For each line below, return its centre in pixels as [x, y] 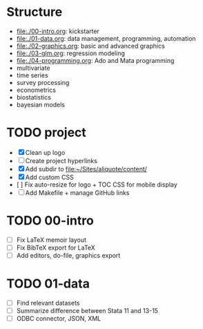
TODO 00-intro [50, 221]
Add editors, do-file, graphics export [68, 255]
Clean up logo [45, 152]
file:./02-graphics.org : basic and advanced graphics [90, 46]
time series [32, 75]
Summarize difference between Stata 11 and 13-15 [87, 311]
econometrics [36, 90]
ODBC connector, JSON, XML [59, 319]
